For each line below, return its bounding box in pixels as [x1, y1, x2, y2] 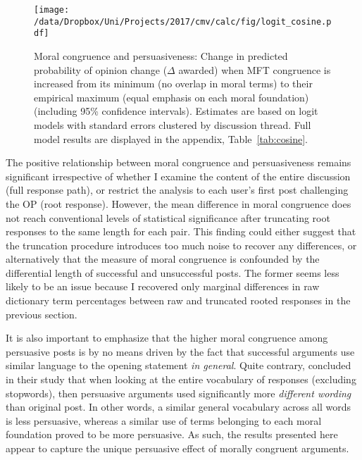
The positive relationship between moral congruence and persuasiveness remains [6, 155, 351, 170]
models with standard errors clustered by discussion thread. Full [34, 117, 311, 132]
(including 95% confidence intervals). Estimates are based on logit [34, 104, 318, 118]
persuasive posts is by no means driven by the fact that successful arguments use [6, 344, 355, 359]
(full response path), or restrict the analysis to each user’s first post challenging [6, 182, 349, 197]
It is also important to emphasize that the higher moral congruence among [6, 330, 328, 345]
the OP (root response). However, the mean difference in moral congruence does [6, 196, 351, 211]
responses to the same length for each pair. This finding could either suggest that [6, 224, 356, 239]
